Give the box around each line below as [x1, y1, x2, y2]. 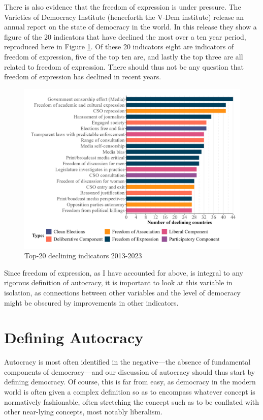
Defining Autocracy [4, 327, 144, 348]
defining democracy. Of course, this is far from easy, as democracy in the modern [4, 376, 256, 387]
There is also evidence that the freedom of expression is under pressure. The [4, 2, 241, 12]
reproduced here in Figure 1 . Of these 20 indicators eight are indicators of [4, 41, 234, 52]
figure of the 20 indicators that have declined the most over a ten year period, [4, 31, 246, 42]
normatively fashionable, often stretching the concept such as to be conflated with [4, 396, 259, 407]
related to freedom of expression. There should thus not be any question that [4, 61, 244, 72]
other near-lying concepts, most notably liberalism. [4, 406, 162, 417]
